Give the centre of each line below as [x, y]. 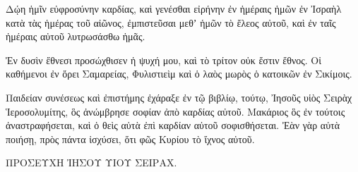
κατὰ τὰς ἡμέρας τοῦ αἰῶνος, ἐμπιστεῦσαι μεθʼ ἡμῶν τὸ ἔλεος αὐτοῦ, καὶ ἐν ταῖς [171, 22]
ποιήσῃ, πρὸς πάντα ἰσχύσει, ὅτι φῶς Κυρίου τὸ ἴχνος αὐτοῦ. [130, 139]
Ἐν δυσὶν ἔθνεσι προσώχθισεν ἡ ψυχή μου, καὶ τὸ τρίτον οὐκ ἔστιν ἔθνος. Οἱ [163, 60]
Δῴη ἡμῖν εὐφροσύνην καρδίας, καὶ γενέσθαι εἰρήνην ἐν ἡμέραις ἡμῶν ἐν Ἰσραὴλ [174, 8]
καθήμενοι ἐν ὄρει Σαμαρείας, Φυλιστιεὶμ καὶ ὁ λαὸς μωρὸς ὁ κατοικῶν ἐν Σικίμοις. [179, 74]
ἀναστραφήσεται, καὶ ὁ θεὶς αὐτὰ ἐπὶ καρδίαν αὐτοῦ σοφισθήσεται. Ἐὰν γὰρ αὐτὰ [173, 125]
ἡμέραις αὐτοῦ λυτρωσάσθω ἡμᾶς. [76, 36]
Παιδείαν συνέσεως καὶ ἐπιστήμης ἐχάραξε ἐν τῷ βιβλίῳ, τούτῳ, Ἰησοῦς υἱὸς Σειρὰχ [179, 97]
